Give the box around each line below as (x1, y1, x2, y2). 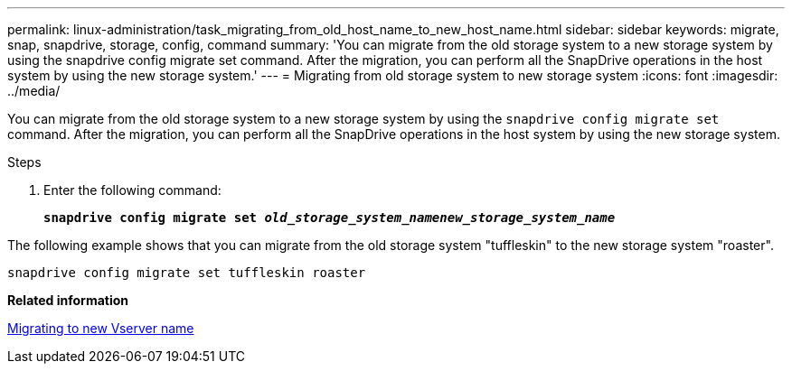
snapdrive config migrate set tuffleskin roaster (7, 265, 366, 280)
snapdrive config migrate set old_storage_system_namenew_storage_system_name (43, 210, 616, 225)
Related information (7, 292, 129, 308)
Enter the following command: (43, 182, 222, 198)
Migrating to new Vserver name (7, 320, 194, 336)
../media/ (7, 83, 61, 98)
